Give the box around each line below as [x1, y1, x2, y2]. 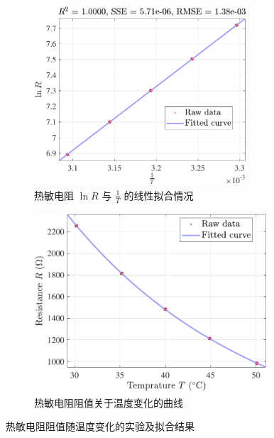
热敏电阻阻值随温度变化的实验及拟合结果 [6, 419, 194, 434]
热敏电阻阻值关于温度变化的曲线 [34, 395, 183, 410]
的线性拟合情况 [124, 187, 194, 202]
